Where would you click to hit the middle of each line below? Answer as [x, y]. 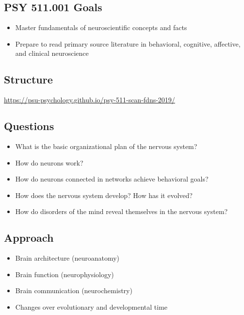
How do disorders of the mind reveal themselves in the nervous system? [122, 211]
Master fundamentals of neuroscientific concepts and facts [101, 27]
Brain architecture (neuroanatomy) [67, 258]
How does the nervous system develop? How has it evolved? [104, 195]
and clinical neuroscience [52, 53]
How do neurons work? [49, 162]
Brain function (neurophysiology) [65, 274]
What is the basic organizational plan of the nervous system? [106, 146]
